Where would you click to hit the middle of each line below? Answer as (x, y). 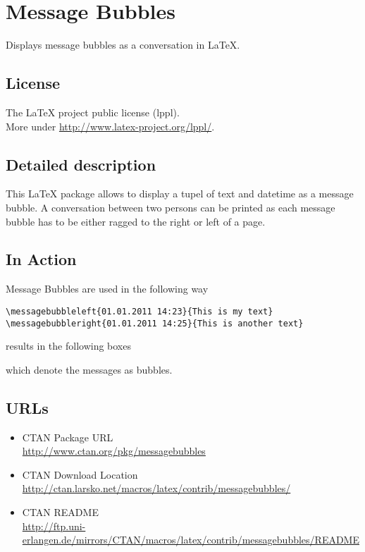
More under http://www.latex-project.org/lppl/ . (110, 126)
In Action (41, 259)
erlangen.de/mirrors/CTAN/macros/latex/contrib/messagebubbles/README (191, 540)
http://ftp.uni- (54, 526)
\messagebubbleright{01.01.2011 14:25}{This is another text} (155, 323)
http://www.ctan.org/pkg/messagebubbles (114, 451)
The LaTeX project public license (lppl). (93, 112)
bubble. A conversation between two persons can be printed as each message (171, 207)
